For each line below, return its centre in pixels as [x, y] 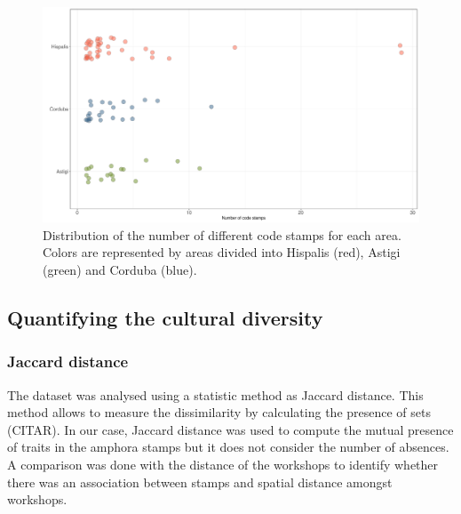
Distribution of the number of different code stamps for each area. [222, 234]
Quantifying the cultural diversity [165, 317]
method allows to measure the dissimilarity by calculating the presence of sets [219, 412]
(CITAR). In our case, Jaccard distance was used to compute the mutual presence [230, 429]
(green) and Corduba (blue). [120, 269]
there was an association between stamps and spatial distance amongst [200, 482]
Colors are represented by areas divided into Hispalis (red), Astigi [222, 252]
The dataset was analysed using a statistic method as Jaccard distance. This [215, 394]
